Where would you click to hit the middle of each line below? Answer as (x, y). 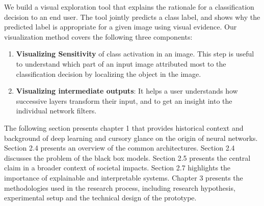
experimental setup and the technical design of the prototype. (100, 198)
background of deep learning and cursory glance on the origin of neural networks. (131, 138)
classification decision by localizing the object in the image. (109, 73)
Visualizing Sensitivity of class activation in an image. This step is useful (135, 54)
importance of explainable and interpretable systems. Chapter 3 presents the (124, 177)
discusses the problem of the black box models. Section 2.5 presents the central (127, 157)
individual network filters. (56, 111)
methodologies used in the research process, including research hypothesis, (120, 187)
